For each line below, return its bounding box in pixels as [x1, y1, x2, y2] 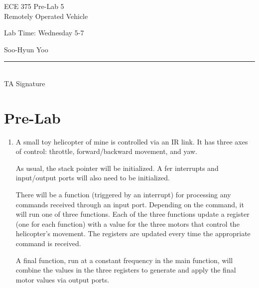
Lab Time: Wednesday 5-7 [4, 27, 84, 38]
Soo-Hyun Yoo [4, 44, 48, 54]
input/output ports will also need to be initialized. [15, 172, 170, 183]
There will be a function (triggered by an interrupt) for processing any [15, 189, 231, 200]
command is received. [15, 238, 81, 249]
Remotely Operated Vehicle [4, 10, 88, 21]
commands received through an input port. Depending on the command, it [15, 199, 244, 209]
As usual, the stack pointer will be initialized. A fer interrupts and [15, 162, 219, 173]
